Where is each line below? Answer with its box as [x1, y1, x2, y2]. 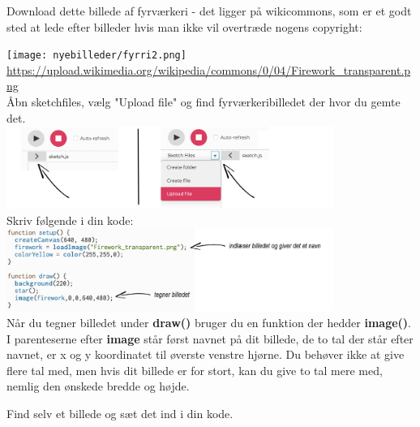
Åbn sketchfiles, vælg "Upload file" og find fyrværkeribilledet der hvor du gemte [6, 93, 401, 110]
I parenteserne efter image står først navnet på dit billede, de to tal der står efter [6, 330, 414, 347]
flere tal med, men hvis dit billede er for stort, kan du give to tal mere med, [6, 361, 383, 378]
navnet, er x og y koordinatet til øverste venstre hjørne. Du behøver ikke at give [6, 346, 405, 363]
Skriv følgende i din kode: [6, 211, 134, 228]
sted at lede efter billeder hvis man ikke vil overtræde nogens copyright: [6, 18, 362, 35]
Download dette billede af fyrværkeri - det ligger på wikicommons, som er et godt [6, 2, 412, 19]
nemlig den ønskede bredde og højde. [6, 377, 190, 395]
